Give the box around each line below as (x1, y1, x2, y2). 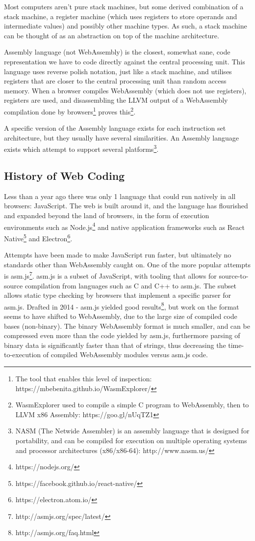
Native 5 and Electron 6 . (4, 231, 73, 243)
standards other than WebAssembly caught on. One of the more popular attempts (4, 259, 251, 269)
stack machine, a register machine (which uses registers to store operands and (4, 11, 237, 21)
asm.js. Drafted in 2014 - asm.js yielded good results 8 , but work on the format (4, 300, 239, 312)
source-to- (219, 270, 249, 281)
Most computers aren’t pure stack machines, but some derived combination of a (4, 1, 244, 11)
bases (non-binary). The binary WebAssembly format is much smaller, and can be (4, 320, 250, 331)
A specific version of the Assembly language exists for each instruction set (4, 123, 226, 133)
